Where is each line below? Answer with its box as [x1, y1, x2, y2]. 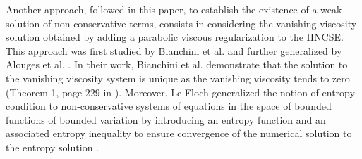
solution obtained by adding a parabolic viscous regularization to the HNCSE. [6, 30, 344, 44]
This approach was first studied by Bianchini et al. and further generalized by [6, 43, 342, 58]
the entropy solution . [6, 139, 99, 154]
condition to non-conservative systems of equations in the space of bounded [6, 98, 332, 113]
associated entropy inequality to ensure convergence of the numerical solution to [6, 126, 352, 141]
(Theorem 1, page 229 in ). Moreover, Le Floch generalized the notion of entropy [6, 84, 355, 99]
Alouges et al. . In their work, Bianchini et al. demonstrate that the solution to [6, 57, 348, 72]
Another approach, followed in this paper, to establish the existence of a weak [6, 2, 342, 16]
